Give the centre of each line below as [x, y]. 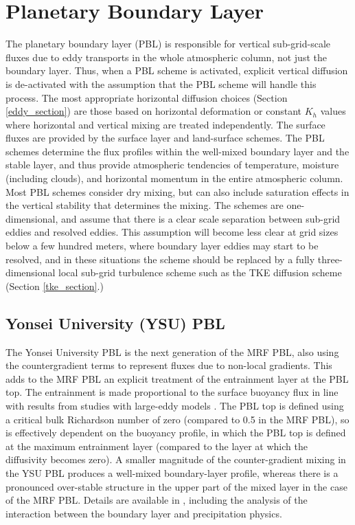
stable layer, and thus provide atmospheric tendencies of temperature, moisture [172, 165]
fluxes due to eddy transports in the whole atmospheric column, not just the [166, 57]
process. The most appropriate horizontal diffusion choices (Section [147, 97]
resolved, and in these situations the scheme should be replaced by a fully [160, 259]
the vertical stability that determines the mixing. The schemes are [145, 205]
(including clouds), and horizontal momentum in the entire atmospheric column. [174, 178]
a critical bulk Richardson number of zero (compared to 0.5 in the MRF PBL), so [177, 419]
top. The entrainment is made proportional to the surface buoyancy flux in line [172, 392]
